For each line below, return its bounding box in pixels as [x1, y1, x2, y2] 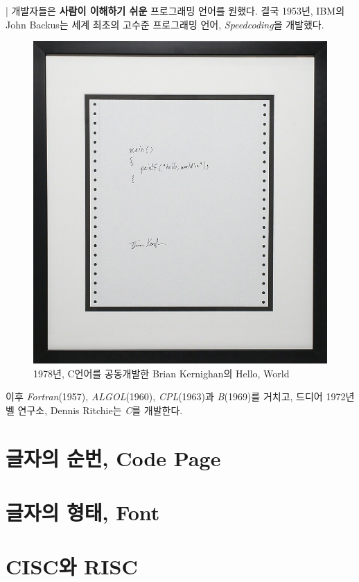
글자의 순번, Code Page [6, 443, 221, 472]
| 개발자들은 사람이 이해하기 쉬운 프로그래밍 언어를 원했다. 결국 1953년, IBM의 [6, 3, 345, 17]
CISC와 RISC [6, 552, 138, 581]
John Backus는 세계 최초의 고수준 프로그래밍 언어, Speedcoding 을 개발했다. [6, 17, 324, 31]
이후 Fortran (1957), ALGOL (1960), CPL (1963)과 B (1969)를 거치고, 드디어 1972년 [6, 389, 355, 404]
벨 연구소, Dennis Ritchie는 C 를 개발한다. [6, 402, 183, 417]
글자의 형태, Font [6, 497, 160, 526]
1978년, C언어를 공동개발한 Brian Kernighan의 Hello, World [33, 366, 290, 380]
